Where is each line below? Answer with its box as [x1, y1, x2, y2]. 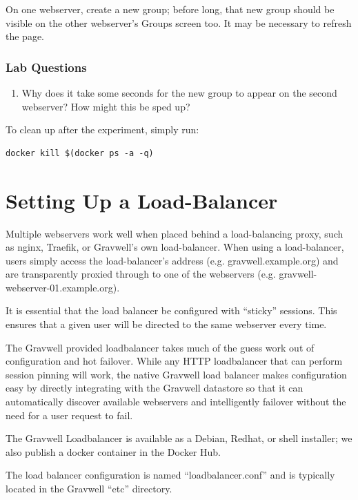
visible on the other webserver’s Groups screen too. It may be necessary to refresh [6, 15, 352, 30]
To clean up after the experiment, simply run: [6, 122, 199, 137]
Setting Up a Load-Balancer [6, 186, 278, 214]
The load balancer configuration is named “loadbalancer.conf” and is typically [6, 468, 335, 482]
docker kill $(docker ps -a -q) [6, 148, 154, 158]
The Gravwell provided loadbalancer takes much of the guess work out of [6, 340, 315, 354]
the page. [6, 29, 44, 44]
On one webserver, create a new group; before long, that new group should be [6, 2, 335, 16]
